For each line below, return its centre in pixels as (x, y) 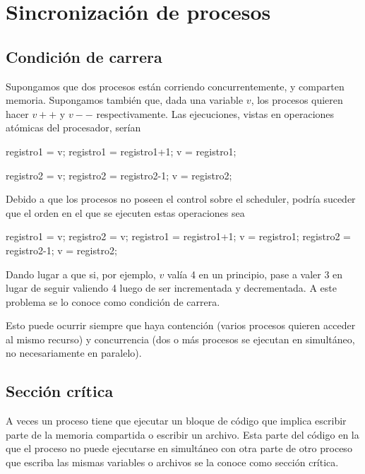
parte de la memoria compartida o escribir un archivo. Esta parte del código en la (182, 434)
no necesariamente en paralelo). (74, 353)
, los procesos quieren (297, 100)
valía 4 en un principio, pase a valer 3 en (255, 274)
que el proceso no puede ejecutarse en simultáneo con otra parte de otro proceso (179, 448)
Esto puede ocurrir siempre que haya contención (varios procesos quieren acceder (181, 325)
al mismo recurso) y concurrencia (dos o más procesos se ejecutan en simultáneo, (180, 339)
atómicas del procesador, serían (73, 128)
